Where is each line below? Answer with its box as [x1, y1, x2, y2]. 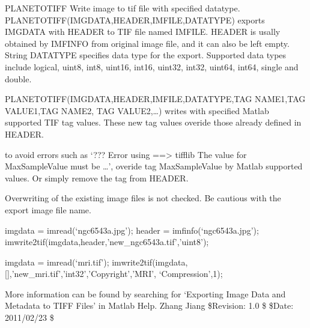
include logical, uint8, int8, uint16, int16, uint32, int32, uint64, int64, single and [5, 60, 299, 73]
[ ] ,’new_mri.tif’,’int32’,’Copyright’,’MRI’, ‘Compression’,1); [5, 267, 223, 280]
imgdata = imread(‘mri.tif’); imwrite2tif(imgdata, [5, 255, 188, 268]
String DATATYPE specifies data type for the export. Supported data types [5, 49, 287, 61]
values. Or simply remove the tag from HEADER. [5, 171, 189, 184]
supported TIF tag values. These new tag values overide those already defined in [5, 116, 302, 129]
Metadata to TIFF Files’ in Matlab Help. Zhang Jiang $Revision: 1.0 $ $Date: [5, 299, 294, 312]
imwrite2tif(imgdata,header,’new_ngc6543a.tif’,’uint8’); [5, 235, 209, 248]
